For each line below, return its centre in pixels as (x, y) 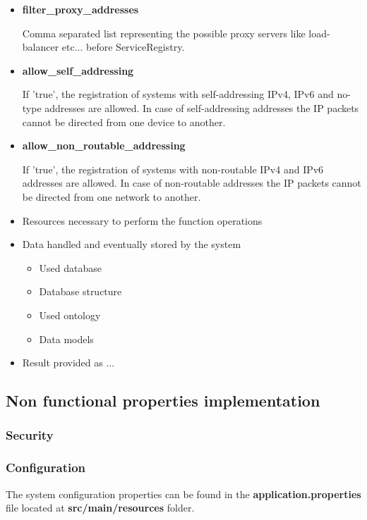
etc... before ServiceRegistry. (123, 47)
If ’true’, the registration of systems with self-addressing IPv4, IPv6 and (178, 94)
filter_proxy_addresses (80, 9)
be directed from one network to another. (112, 196)
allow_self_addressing (78, 70)
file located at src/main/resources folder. (100, 508)
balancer (41, 47)
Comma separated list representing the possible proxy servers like (164, 33)
